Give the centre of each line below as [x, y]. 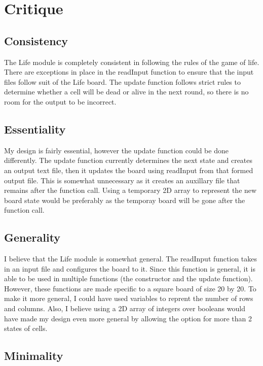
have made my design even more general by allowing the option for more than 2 [128, 318]
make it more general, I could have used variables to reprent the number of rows [129, 298]
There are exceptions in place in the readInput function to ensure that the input [129, 72]
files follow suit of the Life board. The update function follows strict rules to [122, 81]
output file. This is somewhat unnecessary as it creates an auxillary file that [122, 180]
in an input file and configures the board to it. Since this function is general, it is [130, 268]
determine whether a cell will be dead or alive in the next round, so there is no [126, 92]
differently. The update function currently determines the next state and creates [128, 160]
